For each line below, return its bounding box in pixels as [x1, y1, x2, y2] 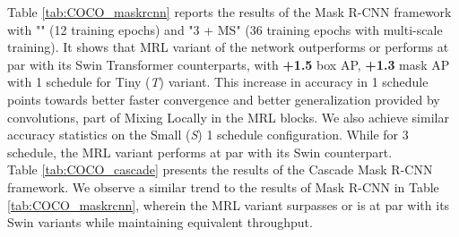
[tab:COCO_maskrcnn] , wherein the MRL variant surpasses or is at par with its [7, 195, 450, 214]
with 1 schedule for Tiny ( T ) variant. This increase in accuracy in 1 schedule [7, 72, 429, 91]
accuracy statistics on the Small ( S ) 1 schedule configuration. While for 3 [7, 125, 409, 144]
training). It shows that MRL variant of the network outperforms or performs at [7, 38, 449, 56]
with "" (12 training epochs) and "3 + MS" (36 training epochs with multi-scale [7, 20, 443, 38]
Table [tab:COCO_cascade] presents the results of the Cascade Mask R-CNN [7, 160, 433, 179]
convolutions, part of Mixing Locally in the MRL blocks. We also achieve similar [7, 107, 449, 126]
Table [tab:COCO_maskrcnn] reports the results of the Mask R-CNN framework [7, 3, 452, 21]
